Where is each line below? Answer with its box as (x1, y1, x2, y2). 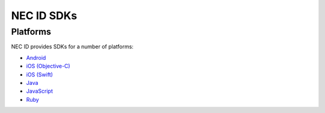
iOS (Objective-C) (26, 63, 70, 70)
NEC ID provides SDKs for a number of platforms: (11, 43, 134, 50)
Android (26, 54, 46, 61)
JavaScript (26, 87, 54, 95)
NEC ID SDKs (11, 9, 78, 22)
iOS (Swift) (26, 71, 54, 78)
